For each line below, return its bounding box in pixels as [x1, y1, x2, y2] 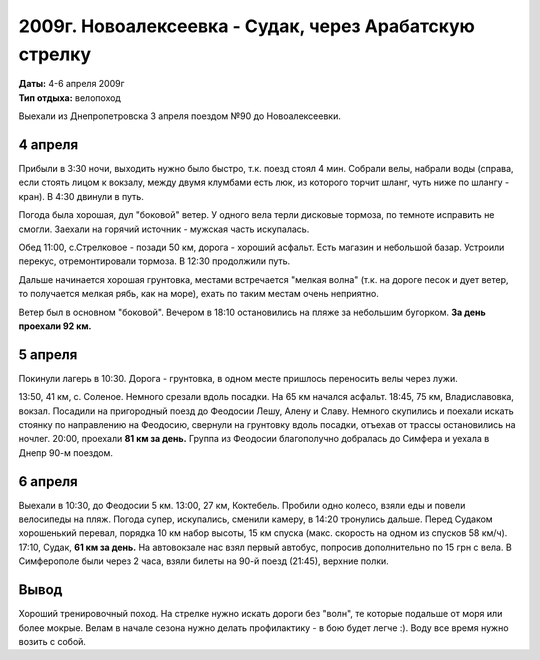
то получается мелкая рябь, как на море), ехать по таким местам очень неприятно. [18, 288, 380, 300]
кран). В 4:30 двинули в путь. [18, 190, 144, 202]
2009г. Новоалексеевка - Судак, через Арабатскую [18, 15, 475, 37]
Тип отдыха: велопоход [18, 91, 122, 104]
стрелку [18, 43, 92, 65]
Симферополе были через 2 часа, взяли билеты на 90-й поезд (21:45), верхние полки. [18, 555, 389, 567]
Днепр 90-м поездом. [18, 446, 114, 459]
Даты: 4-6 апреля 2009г [18, 78, 125, 90]
